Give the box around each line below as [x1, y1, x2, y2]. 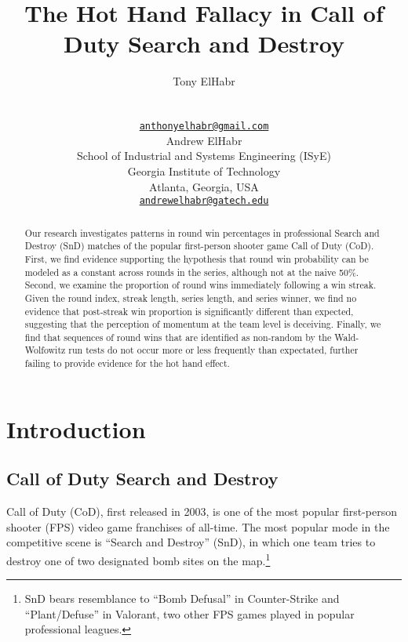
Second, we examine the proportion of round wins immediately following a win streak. [24, 278, 377, 292]
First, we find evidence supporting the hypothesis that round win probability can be [24, 252, 369, 265]
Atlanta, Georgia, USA [149, 178, 259, 194]
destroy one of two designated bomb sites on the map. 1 [6, 550, 271, 568]
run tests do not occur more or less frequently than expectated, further [68, 343, 359, 357]
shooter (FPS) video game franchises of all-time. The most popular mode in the [6, 518, 390, 535]
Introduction [6, 412, 146, 444]
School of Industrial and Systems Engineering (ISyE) [77, 147, 331, 164]
